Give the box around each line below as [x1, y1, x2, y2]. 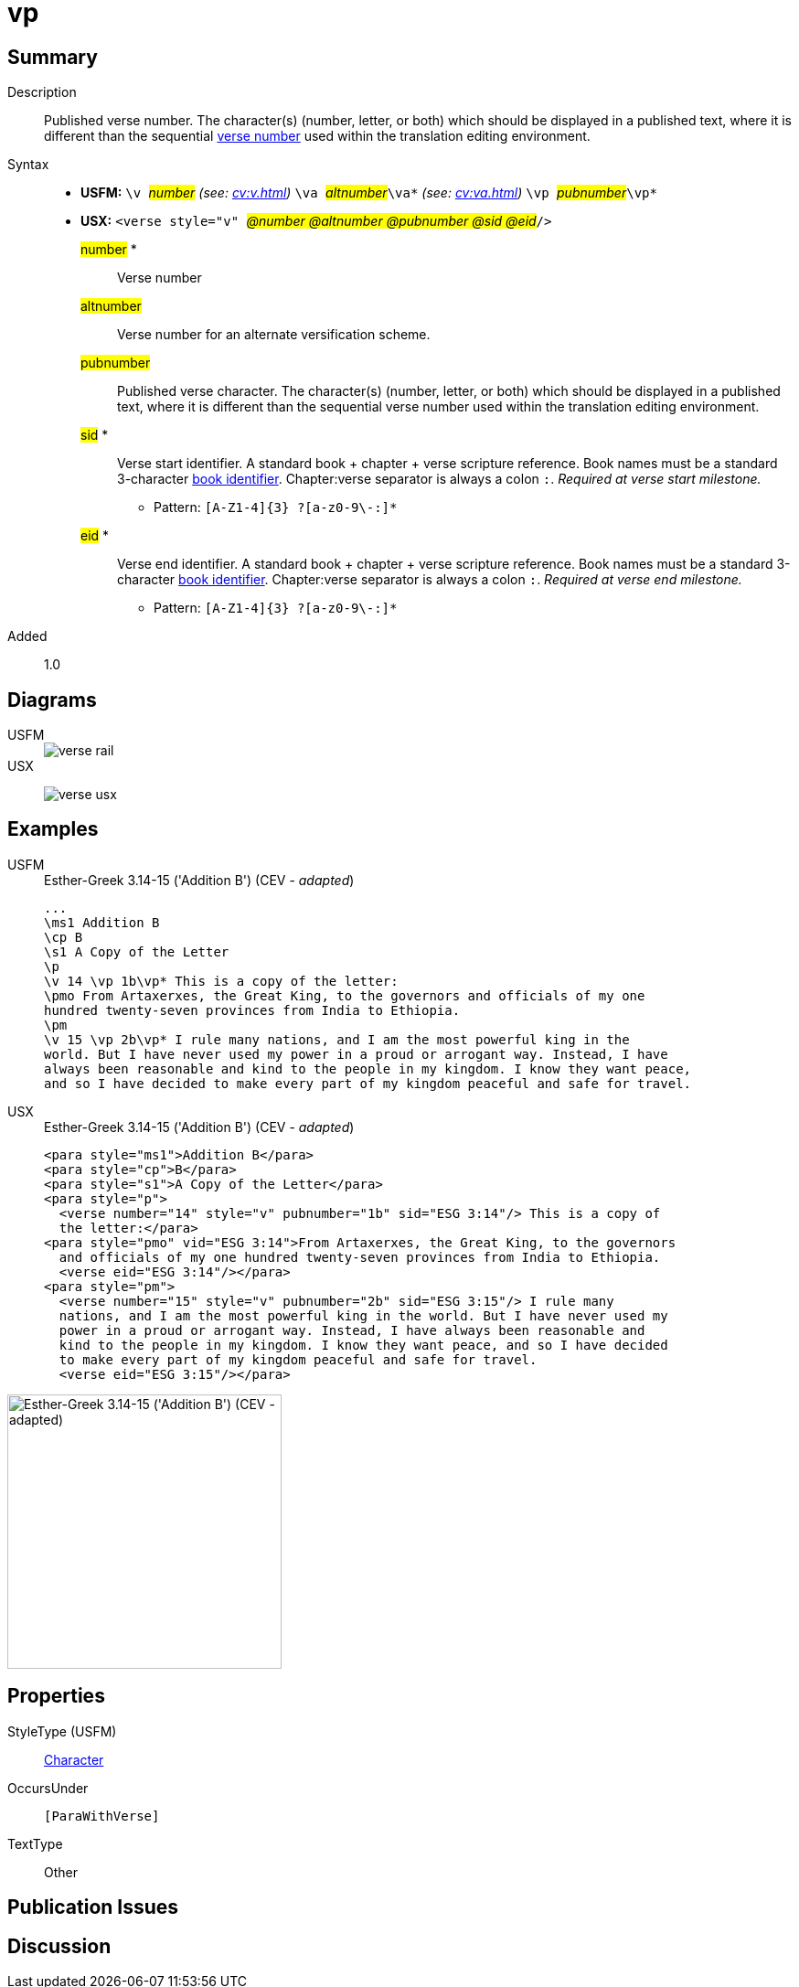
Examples [7, 817, 99, 841]
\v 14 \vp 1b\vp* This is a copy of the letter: [44, 973, 399, 988]
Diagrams [7, 688, 97, 711]
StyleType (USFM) [7, 1723, 117, 1739]
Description [7, 84, 77, 101]
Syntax [7, 156, 49, 173]
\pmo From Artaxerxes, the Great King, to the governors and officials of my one [44, 988, 645, 1003]
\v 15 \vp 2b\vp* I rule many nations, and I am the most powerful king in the [44, 1031, 630, 1047]
